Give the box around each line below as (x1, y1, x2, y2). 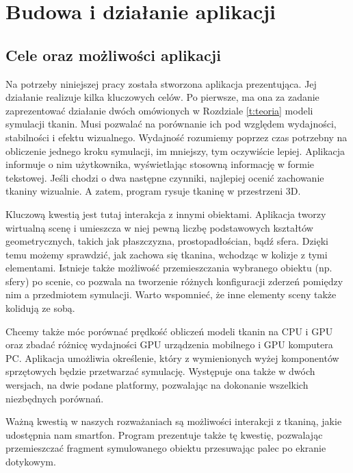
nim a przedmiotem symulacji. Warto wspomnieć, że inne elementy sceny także (5, 287, 337, 302)
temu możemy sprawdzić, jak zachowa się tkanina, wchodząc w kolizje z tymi (5, 247, 328, 261)
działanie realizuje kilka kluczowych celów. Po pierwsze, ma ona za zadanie (5, 90, 319, 104)
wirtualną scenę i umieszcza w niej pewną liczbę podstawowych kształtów (5, 220, 313, 234)
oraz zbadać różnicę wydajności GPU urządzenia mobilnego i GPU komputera (5, 337, 333, 352)
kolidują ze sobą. (5, 301, 75, 315)
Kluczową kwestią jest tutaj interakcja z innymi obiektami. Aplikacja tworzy (5, 206, 326, 221)
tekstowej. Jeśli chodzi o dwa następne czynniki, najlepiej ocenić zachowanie (5, 170, 324, 184)
